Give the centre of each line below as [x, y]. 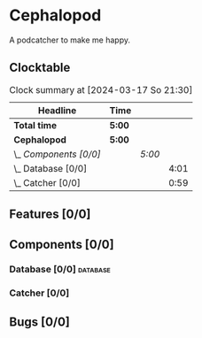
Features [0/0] [50, 215]
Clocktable [40, 68]
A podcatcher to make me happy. [70, 40]
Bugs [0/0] [40, 322]
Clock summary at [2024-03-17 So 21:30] [101, 89]
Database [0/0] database [60, 269]
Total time [35, 125]
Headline [57, 110]
